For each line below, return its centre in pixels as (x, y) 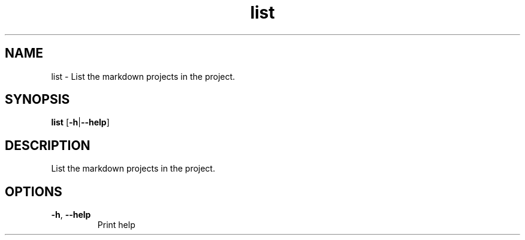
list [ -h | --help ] (80, 122)
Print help (116, 225)
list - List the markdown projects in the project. (143, 76)
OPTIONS (34, 191)
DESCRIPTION (48, 145)
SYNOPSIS (37, 100)
